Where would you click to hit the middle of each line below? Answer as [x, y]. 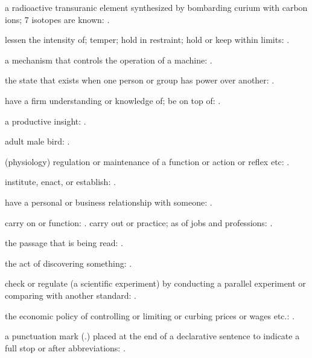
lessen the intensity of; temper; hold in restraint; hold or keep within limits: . [147, 40]
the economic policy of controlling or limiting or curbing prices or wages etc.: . [150, 315]
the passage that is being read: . [64, 243]
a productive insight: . [46, 121]
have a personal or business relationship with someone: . [109, 202]
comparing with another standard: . [71, 295]
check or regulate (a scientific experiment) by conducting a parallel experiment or [155, 283]
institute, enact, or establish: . [60, 182]
